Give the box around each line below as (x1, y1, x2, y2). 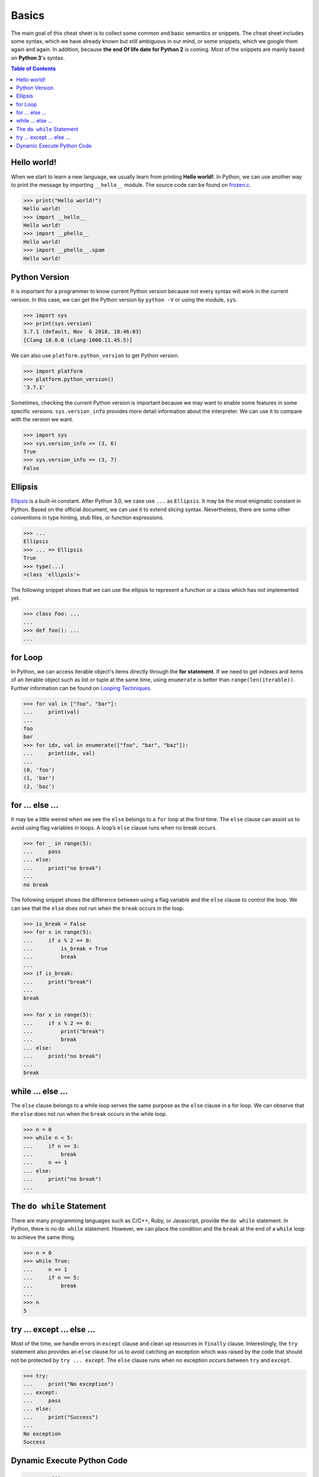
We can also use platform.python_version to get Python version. (11, 352, 180, 359)
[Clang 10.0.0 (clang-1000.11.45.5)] (23, 337, 133, 343)
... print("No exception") (23, 1381, 115, 1388)
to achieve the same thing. (11, 1234, 76, 1241)
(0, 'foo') (23, 766, 55, 773)
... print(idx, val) (23, 750, 96, 757)
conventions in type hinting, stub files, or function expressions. (11, 514, 164, 521)
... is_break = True (23, 945, 108, 952)
